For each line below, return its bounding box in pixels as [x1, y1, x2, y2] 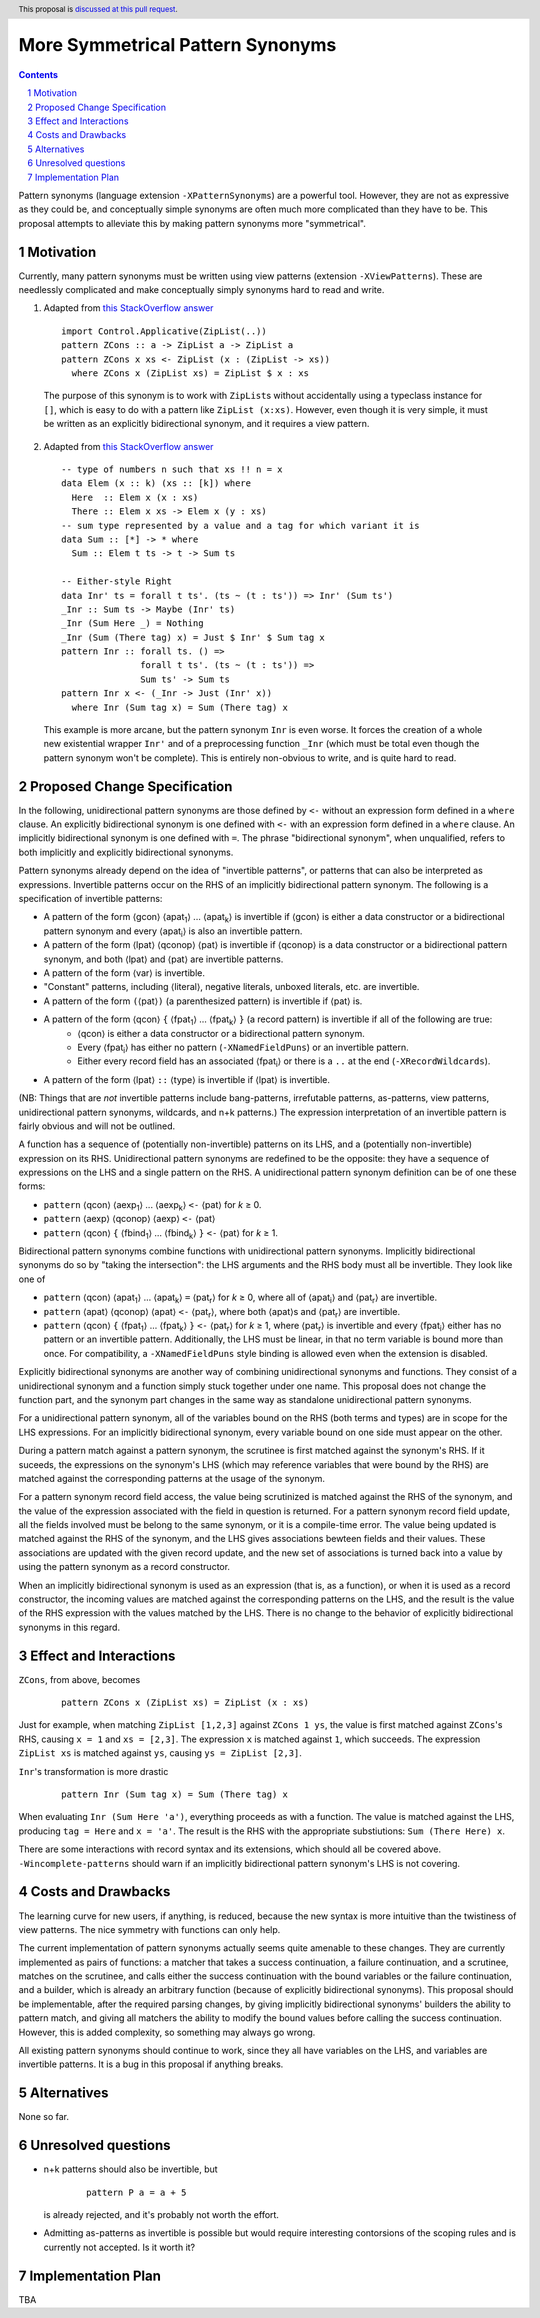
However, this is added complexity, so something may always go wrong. [18, 2026, 316, 2038]
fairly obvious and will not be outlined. [18, 1120, 176, 1132]
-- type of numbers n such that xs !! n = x [61, 463, 284, 475]
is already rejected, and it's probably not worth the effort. [43, 2209, 280, 2221]
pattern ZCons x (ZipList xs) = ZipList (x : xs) [61, 1697, 310, 1709]
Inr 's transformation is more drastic [18, 1765, 169, 1777]
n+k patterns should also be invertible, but [43, 2163, 219, 2175]
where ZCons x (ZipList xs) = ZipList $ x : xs [71, 368, 310, 379]
